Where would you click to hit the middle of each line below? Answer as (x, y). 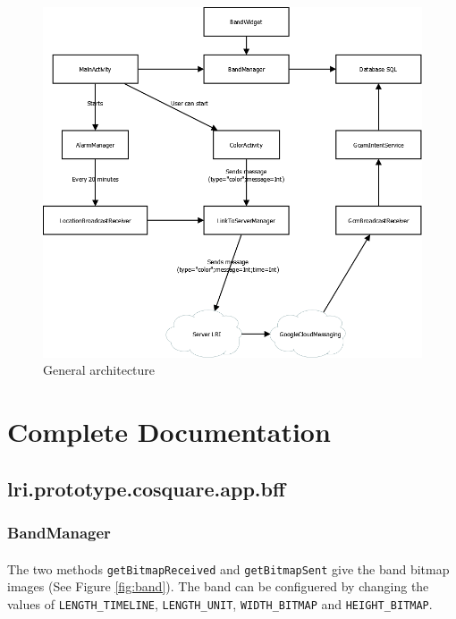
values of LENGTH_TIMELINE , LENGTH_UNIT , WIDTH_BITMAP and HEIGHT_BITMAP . (220, 603)
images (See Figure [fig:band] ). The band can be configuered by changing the (218, 586)
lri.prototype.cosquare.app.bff (147, 488)
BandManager (59, 533)
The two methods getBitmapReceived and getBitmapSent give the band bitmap (228, 568)
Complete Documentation (169, 432)
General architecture (99, 370)
